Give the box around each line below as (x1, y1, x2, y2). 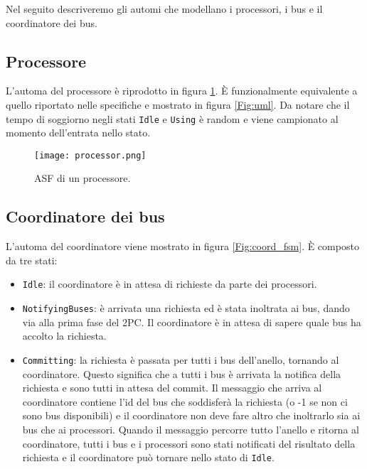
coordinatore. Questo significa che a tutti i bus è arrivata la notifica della (22, 366, 341, 381)
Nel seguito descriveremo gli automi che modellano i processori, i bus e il (6, 1, 323, 16)
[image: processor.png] (34, 150, 147, 161)
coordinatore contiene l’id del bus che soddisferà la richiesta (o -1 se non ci (22, 394, 348, 409)
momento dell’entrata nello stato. (6, 125, 151, 140)
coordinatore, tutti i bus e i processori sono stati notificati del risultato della (22, 436, 356, 451)
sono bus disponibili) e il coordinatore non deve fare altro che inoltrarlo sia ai (22, 408, 361, 423)
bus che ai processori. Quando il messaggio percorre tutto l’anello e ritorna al (22, 422, 359, 436)
